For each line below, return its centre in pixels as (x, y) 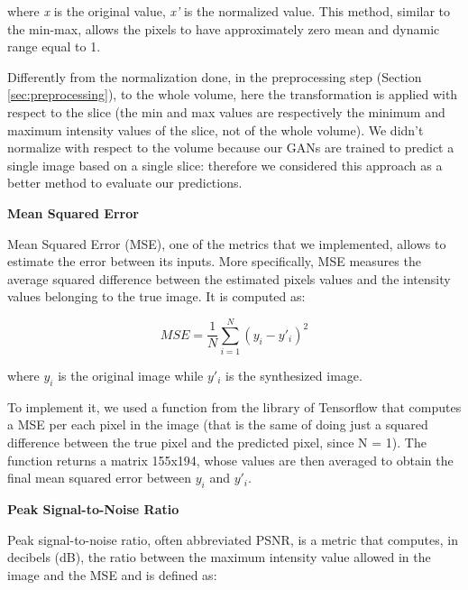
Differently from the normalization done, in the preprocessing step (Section (215, 76)
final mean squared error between (100, 478)
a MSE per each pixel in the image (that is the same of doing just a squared (218, 424)
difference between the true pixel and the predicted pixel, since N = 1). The (217, 442)
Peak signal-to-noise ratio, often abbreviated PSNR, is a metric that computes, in (233, 539)
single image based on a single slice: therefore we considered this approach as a (225, 165)
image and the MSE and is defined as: (112, 574)
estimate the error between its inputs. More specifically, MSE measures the (214, 261)
